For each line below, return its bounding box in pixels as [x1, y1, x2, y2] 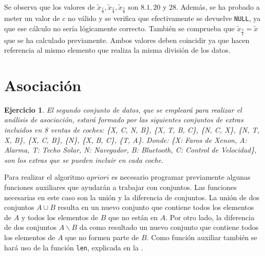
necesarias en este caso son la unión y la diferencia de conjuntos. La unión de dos [4, 191, 259, 202]
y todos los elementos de [21, 211, 98, 222]
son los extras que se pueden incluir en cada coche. [4, 154, 164, 165]
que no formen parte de [65, 231, 139, 242]
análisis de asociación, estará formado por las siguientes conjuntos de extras [4, 114, 243, 125]
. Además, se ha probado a [176, 2, 260, 12]
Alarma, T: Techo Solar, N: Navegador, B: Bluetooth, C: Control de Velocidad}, [4, 144, 257, 155]
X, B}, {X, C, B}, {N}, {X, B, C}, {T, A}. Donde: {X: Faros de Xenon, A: [4, 134, 247, 145]
